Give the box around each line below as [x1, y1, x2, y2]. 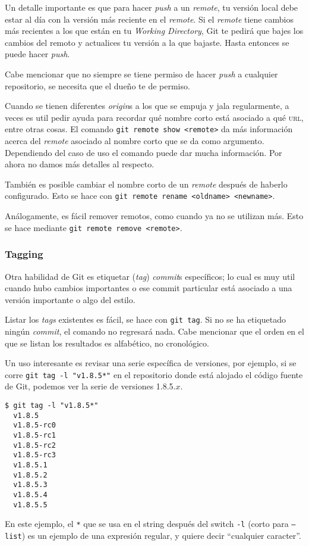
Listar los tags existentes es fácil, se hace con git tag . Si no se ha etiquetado [5, 313, 286, 326]
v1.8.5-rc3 [13, 451, 56, 460]
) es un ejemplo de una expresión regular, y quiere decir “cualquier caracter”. [21, 529, 301, 541]
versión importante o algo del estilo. [5, 293, 135, 305]
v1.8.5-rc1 [13, 430, 56, 439]
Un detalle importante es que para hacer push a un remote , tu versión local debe [5, 1, 298, 13]
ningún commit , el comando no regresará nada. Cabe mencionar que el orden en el [5, 325, 304, 337]
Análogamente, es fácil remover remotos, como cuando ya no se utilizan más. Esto [5, 210, 304, 222]
